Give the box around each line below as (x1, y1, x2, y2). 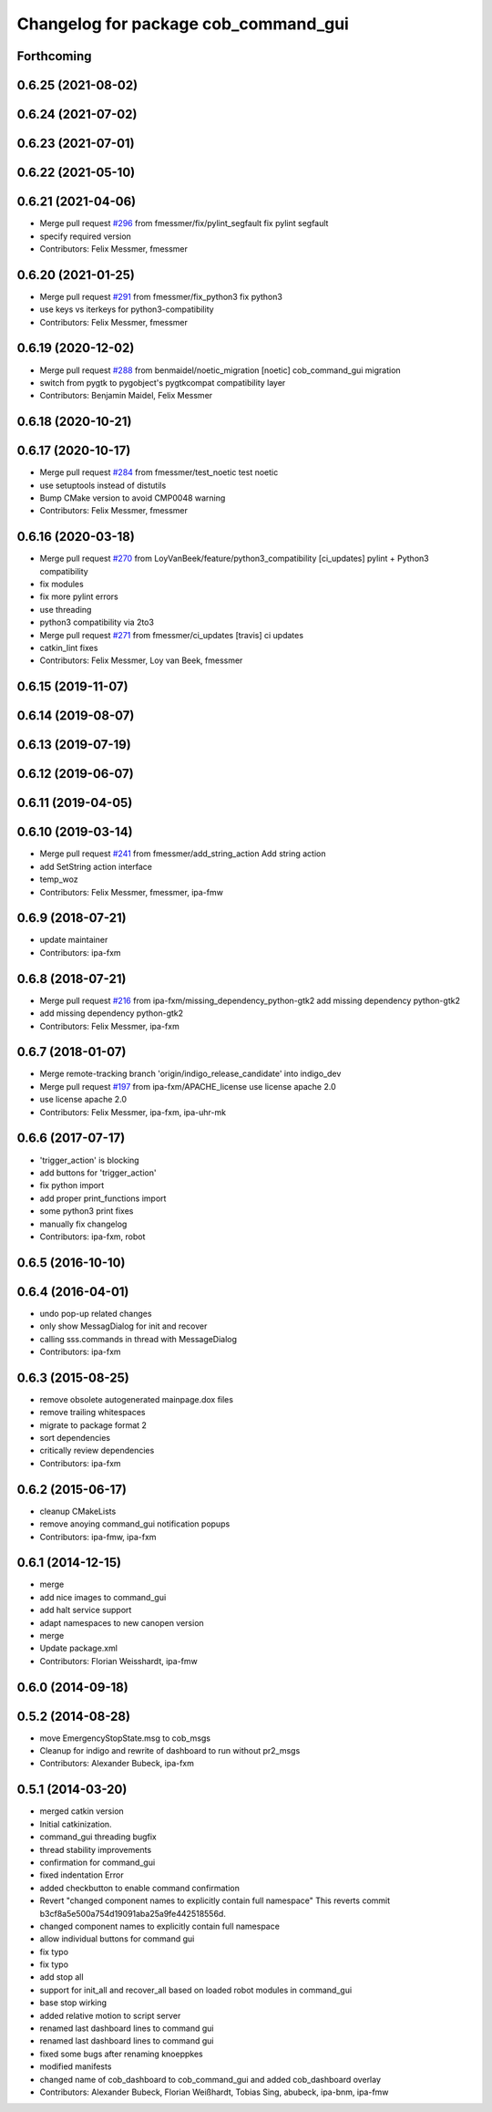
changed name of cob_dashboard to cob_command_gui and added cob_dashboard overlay (39, 2074, 382, 2085)
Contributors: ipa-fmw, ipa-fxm (39, 1531, 157, 1542)
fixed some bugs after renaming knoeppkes (39, 2048, 204, 2059)
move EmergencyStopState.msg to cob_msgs (39, 1733, 211, 1744)
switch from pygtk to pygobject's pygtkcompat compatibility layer (39, 377, 286, 388)
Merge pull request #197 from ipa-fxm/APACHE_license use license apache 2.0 (39, 1081, 336, 1092)
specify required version (39, 231, 132, 242)
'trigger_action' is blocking (39, 1154, 140, 1165)
